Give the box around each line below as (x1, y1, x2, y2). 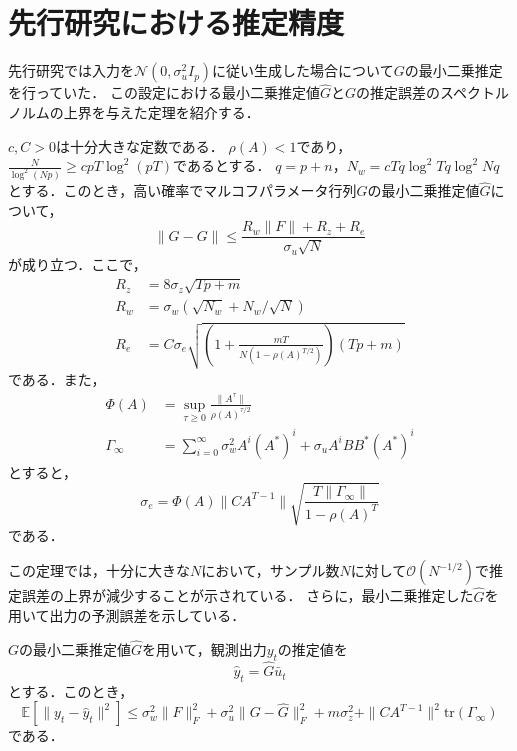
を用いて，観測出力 (142, 639, 267, 660)
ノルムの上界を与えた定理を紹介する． (8, 101, 260, 122)
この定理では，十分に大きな (8, 560, 190, 581)
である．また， (8, 369, 106, 390)
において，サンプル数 (201, 560, 340, 581)
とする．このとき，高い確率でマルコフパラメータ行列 (8, 180, 357, 201)
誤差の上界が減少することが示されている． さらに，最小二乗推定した (21, 585, 474, 606)
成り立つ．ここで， (21, 253, 147, 274)
